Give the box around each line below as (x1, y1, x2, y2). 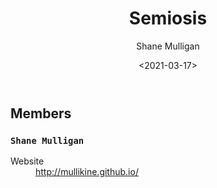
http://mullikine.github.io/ (35, 166, 139, 178)
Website (10, 155, 45, 167)
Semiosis (128, 7, 208, 30)
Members (10, 105, 72, 122)
